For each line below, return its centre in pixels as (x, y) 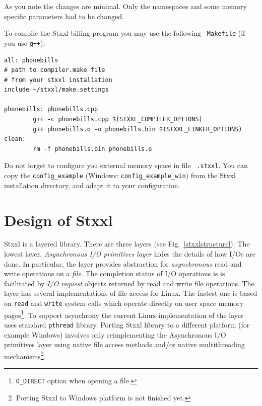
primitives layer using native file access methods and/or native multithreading (124, 344)
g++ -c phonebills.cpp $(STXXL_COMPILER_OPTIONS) (118, 119)
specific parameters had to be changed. (64, 16)
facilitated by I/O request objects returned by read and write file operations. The (129, 283)
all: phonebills (31, 60)
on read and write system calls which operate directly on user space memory (124, 303)
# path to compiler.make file (55, 70)
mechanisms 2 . (25, 355)
